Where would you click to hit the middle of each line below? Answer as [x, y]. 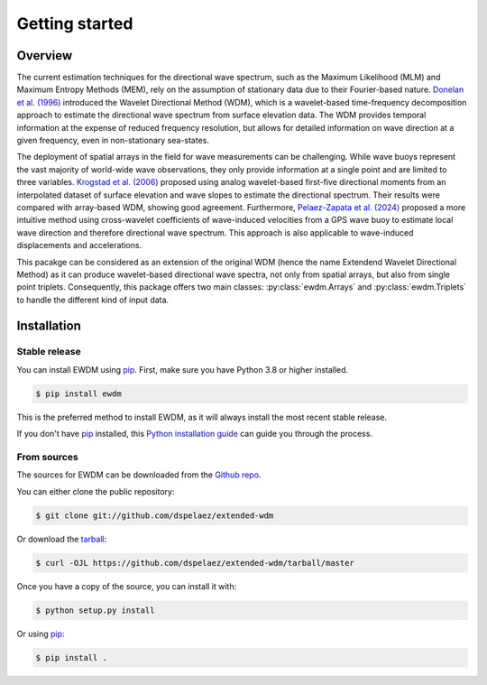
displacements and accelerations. [79, 245]
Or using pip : [41, 634]
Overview [45, 56]
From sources [47, 457]
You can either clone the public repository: [96, 491]
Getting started [75, 23]
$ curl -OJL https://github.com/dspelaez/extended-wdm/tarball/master [195, 563]
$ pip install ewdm [78, 393]
